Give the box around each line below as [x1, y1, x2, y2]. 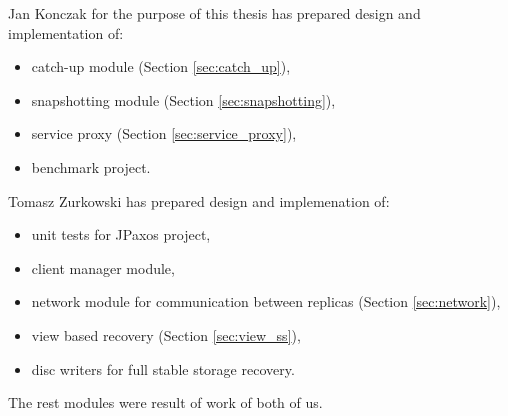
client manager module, [31, 257, 175, 278]
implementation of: [8, 22, 124, 43]
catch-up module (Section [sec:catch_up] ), [31, 56, 291, 77]
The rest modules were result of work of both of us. [8, 392, 323, 413]
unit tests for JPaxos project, [31, 224, 211, 245]
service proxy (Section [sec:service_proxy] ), [31, 123, 297, 144]
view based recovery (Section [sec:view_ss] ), [31, 324, 301, 345]
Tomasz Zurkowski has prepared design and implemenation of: [8, 190, 390, 211]
